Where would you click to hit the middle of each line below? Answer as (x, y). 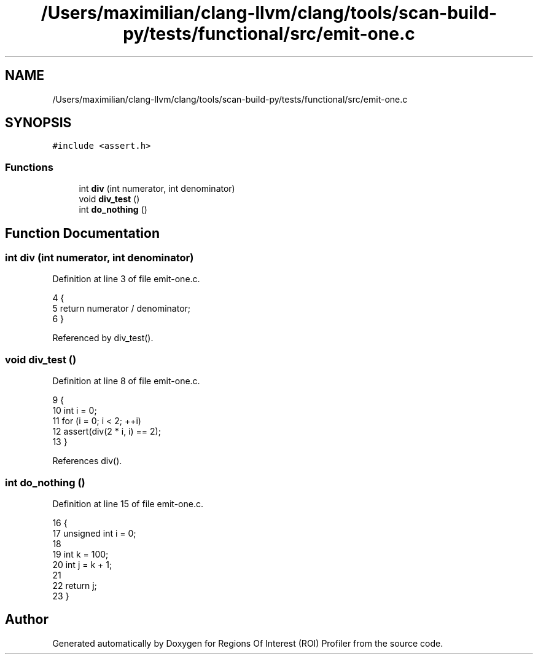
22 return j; (75, 585)
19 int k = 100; (80, 554)
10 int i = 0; (75, 411)
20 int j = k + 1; (82, 564)
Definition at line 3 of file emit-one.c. (126, 279)
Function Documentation (82, 233)
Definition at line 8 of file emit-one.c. (126, 381)
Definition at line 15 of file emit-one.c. (128, 503)
